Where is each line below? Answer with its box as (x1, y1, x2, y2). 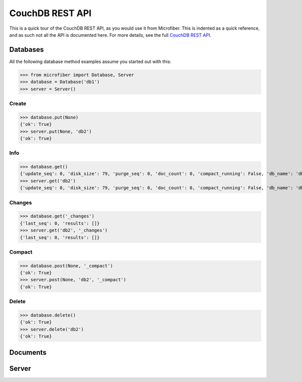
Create (9, 100, 27, 107)
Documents (9, 348, 47, 357)
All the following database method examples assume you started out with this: (9, 58, 171, 64)
